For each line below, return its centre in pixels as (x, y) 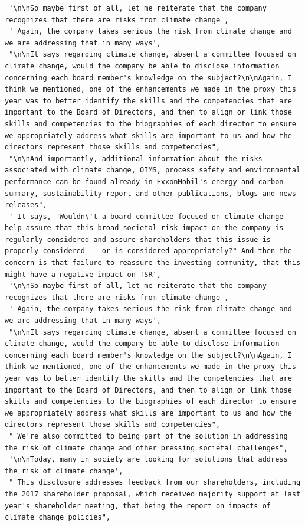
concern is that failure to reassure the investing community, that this (153, 263)
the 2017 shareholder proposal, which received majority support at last (153, 494)
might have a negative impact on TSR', (83, 274)
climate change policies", (58, 517)
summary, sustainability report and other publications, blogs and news (150, 193)
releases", (26, 205)
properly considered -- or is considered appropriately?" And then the (148, 251)
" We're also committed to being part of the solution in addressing (148, 436)
